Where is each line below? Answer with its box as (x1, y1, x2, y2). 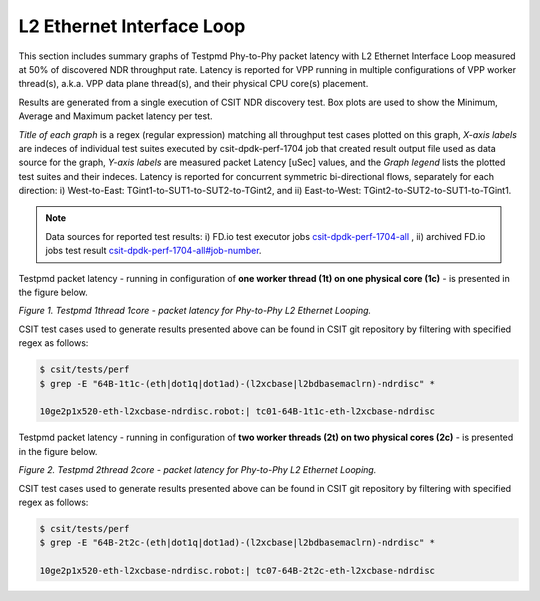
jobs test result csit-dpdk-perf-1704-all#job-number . (45, 245, 262, 257)
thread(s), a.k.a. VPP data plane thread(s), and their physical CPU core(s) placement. (18, 78, 369, 90)
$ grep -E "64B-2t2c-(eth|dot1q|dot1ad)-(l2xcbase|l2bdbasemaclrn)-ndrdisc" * (39, 537, 435, 549)
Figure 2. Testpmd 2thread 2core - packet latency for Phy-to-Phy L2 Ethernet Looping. (18, 464, 377, 476)
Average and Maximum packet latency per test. (18, 110, 214, 122)
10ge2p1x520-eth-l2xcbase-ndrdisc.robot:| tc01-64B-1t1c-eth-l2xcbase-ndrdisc (39, 406, 435, 417)
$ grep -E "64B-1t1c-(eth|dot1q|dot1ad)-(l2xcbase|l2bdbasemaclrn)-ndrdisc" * (39, 378, 435, 389)
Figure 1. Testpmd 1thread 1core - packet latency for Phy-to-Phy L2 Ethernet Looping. (18, 305, 372, 317)
